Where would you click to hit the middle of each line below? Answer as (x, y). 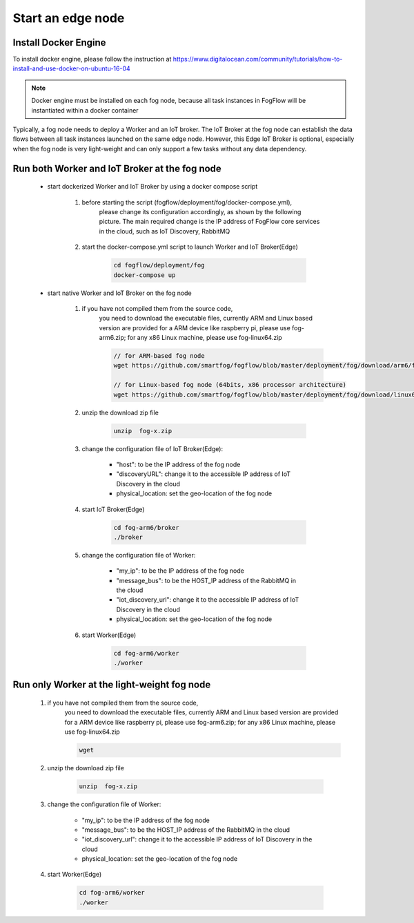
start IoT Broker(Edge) (113, 509)
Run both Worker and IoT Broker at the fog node (117, 168)
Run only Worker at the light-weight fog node (112, 685)
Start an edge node (69, 18)
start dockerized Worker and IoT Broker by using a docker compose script (152, 187)
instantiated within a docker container (85, 110)
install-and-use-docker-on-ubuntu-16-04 (71, 68)
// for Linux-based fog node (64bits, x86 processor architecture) (230, 385)
